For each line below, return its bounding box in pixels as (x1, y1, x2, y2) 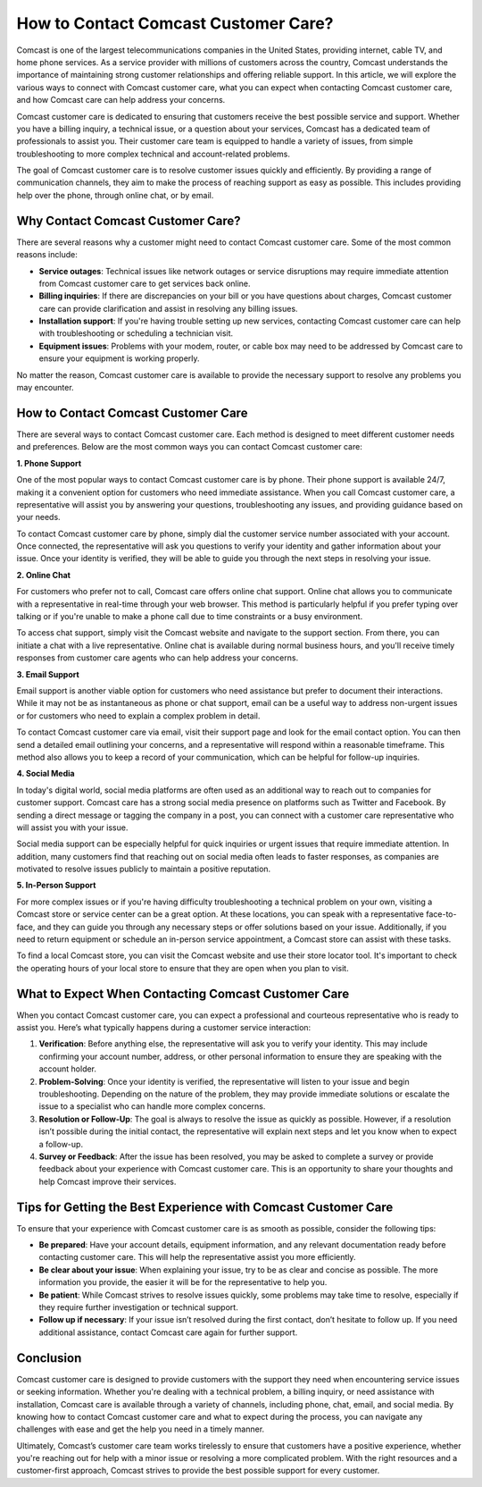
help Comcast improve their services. (38, 1176, 177, 1187)
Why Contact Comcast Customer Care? (16, 213, 241, 228)
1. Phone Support (16, 458, 82, 468)
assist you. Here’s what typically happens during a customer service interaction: (16, 1022, 312, 1033)
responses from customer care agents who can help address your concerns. (16, 652, 299, 663)
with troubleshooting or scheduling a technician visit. (38, 328, 234, 339)
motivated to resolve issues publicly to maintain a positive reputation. (16, 863, 271, 875)
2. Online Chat (16, 569, 71, 580)
